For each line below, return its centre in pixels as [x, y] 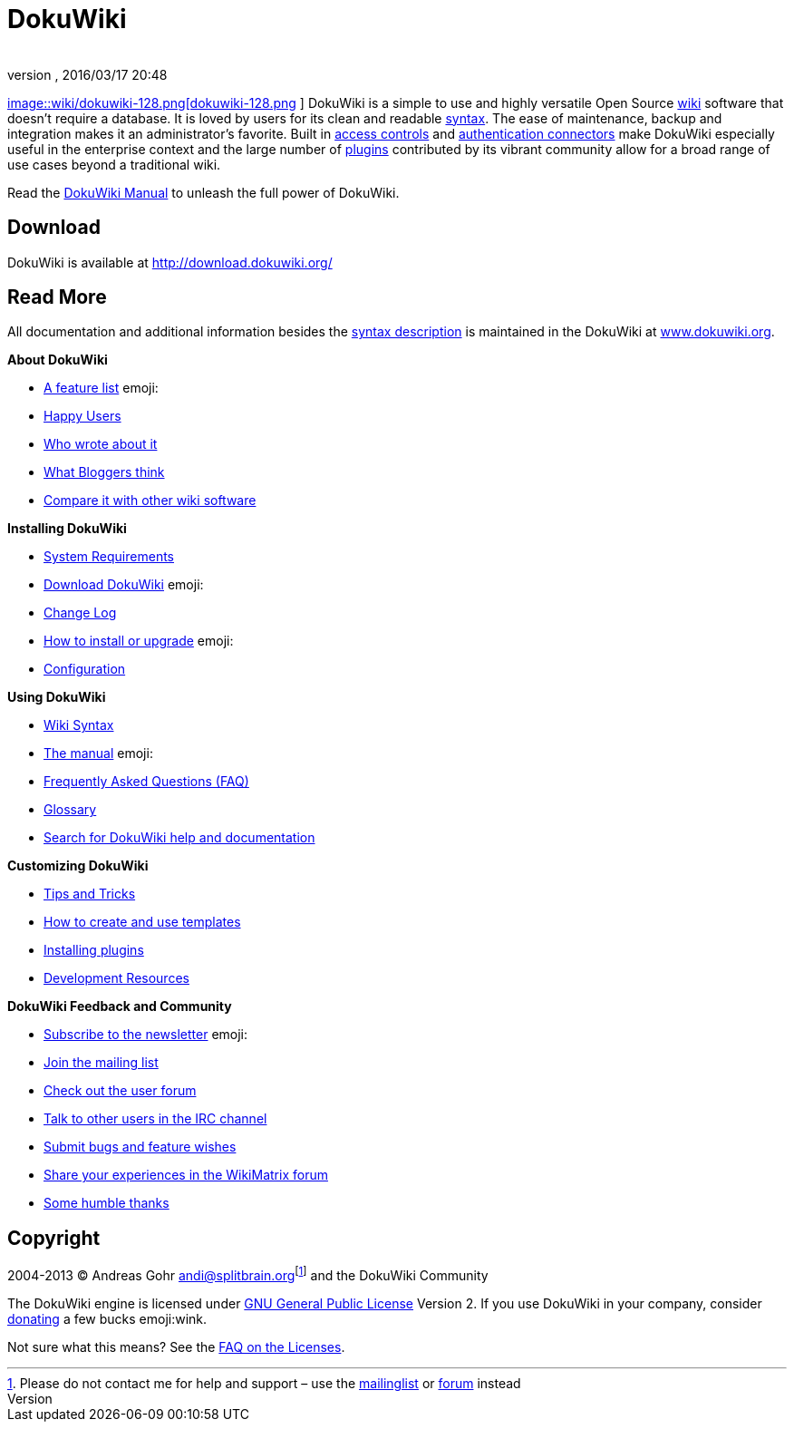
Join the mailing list [101, 1063]
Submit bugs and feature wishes [140, 1147]
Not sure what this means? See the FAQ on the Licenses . [176, 1346]
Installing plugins [94, 950]
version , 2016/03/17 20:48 [87, 74]
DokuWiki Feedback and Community [120, 1006]
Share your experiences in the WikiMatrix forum [186, 1175]
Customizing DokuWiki [78, 866]
